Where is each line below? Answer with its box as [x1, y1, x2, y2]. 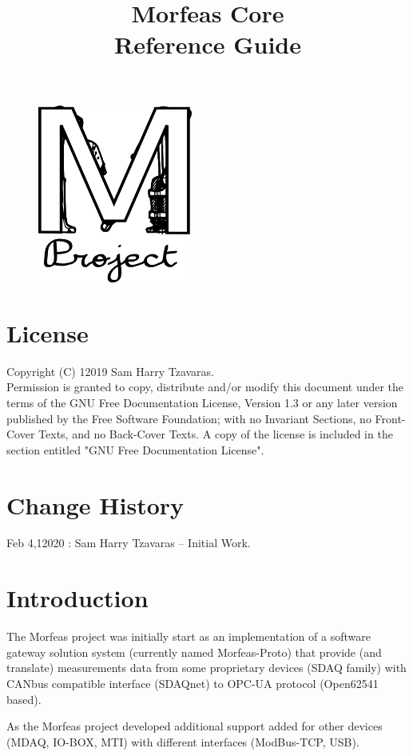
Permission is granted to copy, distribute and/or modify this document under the [6, 378, 404, 395]
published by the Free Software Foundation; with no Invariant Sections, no [6, 410, 371, 426]
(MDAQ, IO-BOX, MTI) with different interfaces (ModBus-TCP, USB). [6, 733, 359, 750]
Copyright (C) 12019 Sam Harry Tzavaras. [6, 362, 215, 379]
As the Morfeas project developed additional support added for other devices [6, 718, 383, 734]
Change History [6, 488, 185, 521]
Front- [375, 410, 406, 426]
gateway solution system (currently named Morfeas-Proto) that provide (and [6, 643, 382, 660]
